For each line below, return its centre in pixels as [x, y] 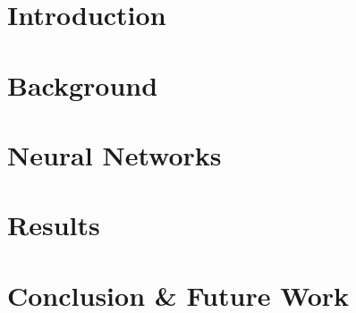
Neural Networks [114, 154]
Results [54, 225]
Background [83, 85]
